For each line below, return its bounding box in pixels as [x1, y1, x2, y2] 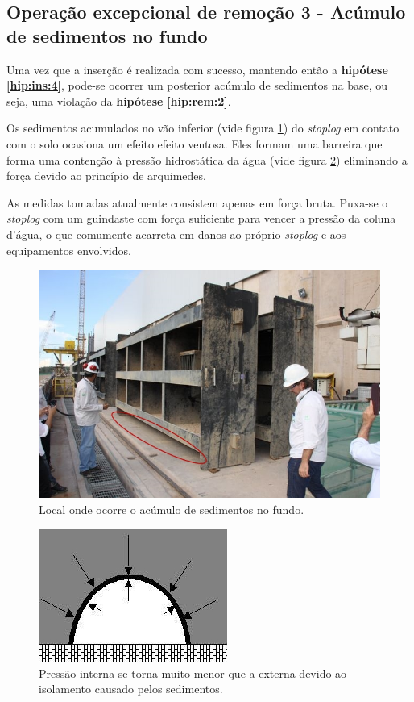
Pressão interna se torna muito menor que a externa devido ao [39, 664, 347, 681]
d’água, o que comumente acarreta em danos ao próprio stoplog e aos [6, 225, 346, 242]
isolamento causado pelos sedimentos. [39, 680, 223, 697]
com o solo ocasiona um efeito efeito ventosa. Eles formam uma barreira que [6, 135, 383, 152]
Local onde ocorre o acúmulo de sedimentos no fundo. [39, 500, 304, 517]
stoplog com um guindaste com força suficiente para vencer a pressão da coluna [6, 210, 396, 227]
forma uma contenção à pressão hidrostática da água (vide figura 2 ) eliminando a [6, 151, 408, 168]
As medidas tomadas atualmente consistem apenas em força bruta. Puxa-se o [6, 194, 388, 211]
